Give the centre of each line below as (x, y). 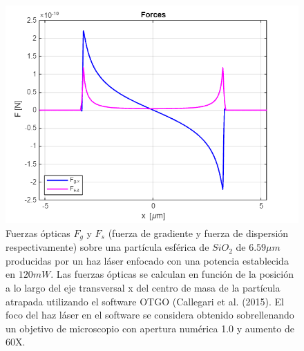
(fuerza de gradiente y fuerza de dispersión (198, 233)
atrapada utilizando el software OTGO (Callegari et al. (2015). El (145, 301)
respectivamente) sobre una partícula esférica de (107, 247)
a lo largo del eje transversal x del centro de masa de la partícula (143, 287)
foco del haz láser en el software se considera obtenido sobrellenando (150, 315)
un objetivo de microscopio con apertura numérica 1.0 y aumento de (150, 328)
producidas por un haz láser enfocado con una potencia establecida (147, 260)
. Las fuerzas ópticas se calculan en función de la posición (172, 274)
